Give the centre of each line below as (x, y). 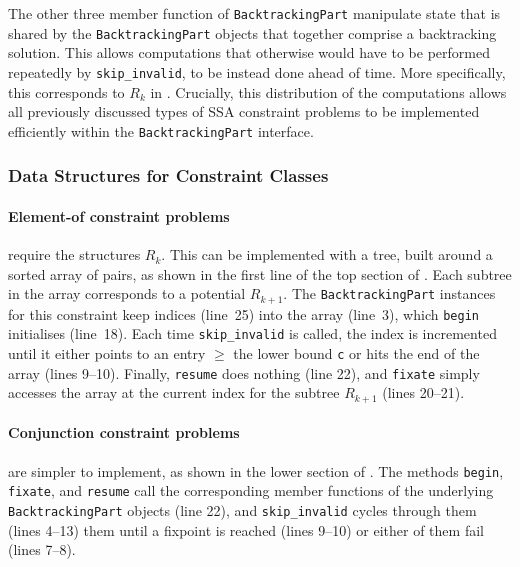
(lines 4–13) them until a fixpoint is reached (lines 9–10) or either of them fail (246, 529)
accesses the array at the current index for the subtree (174, 392)
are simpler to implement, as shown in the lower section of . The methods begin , (256, 470)
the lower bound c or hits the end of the (356, 353)
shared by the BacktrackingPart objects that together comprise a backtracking (252, 32)
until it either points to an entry (107, 353)
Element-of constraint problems (119, 215)
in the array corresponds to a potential (127, 293)
